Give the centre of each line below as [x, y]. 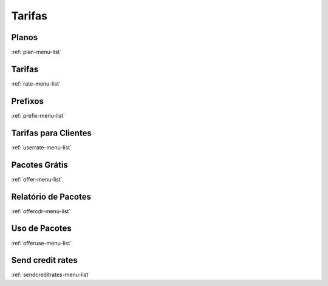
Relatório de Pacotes [51, 196]
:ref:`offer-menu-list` [37, 179]
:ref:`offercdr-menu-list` [41, 211]
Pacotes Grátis [39, 165]
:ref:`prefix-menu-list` [38, 115]
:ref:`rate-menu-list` [36, 83]
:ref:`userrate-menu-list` [42, 147]
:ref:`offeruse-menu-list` [42, 243]
